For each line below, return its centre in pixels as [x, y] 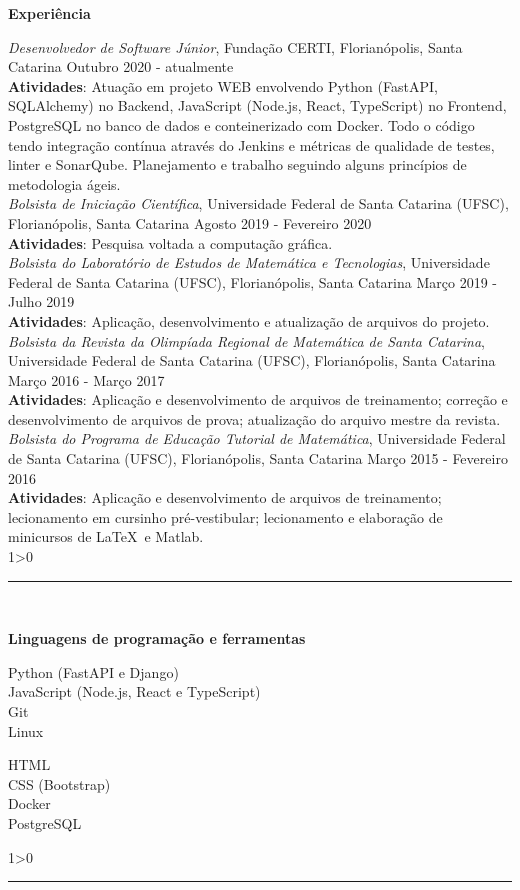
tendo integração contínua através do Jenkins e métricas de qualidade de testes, [251, 144]
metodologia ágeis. [64, 183]
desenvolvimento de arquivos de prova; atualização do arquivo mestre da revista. [254, 418]
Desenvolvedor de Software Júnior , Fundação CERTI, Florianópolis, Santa [235, 46]
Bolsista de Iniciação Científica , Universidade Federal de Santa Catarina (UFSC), [258, 203]
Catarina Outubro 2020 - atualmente [121, 66]
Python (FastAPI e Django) [93, 671]
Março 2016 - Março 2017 [86, 379]
